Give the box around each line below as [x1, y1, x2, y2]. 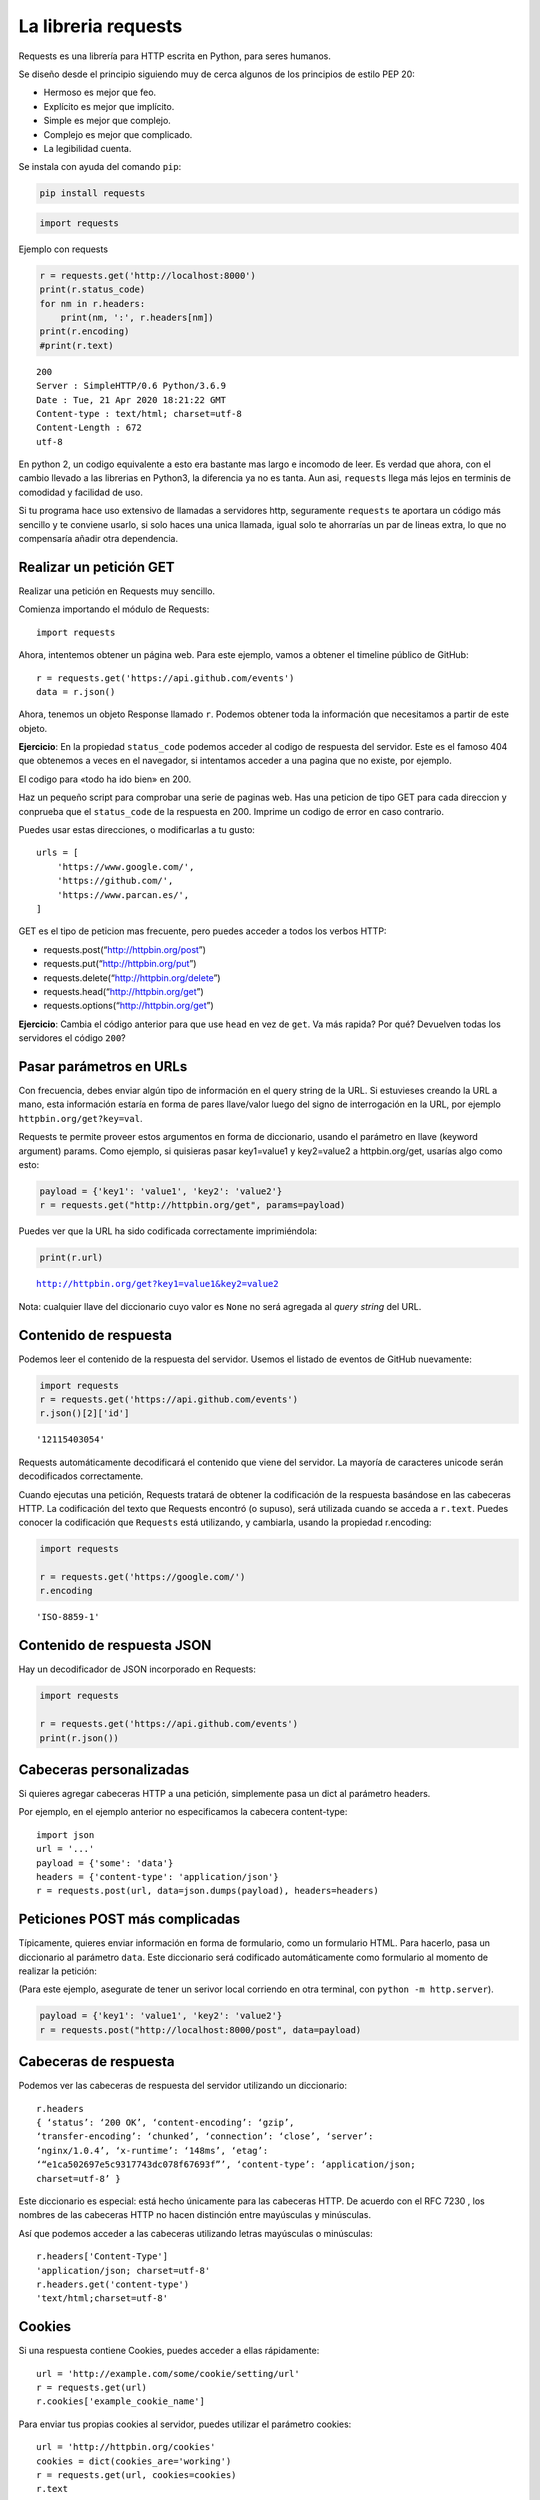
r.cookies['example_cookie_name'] [36, 2396, 205, 2407]
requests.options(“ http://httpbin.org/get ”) [43, 1000, 214, 1012]
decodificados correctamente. [18, 1470, 144, 1482]
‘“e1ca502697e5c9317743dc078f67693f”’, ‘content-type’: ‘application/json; [36, 2159, 416, 2170]
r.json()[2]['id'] [39, 1408, 130, 1419]
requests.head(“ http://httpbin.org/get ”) [43, 985, 204, 997]
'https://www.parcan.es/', [56, 889, 190, 900]
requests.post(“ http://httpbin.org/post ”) [43, 943, 207, 955]
